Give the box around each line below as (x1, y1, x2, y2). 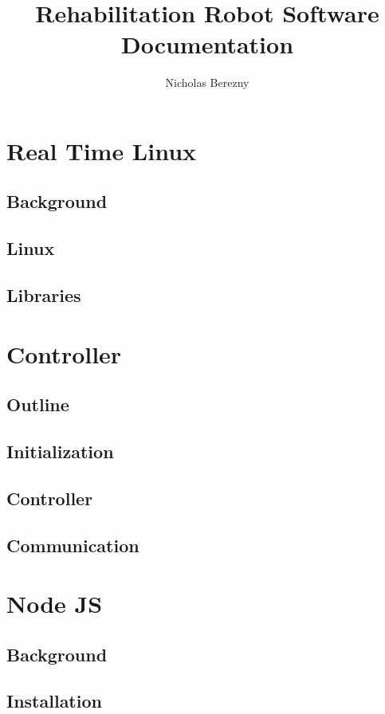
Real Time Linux (6, 134, 197, 167)
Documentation (120, 28, 294, 61)
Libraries (6, 283, 81, 308)
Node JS (6, 587, 103, 620)
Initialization (6, 438, 114, 463)
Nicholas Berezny (165, 74, 249, 91)
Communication (6, 532, 139, 557)
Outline (6, 392, 69, 417)
